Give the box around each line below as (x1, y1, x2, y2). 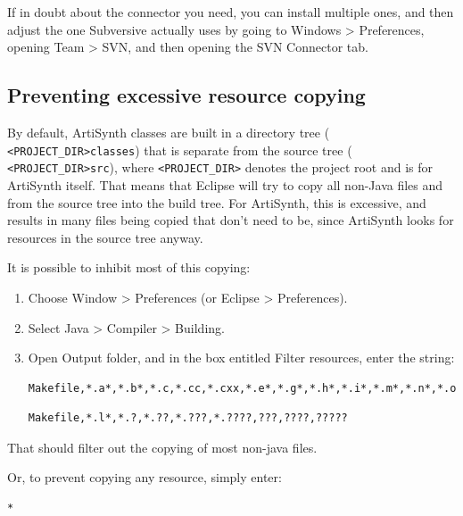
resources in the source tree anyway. (7, 228, 203, 246)
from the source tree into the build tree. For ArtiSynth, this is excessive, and (7, 193, 426, 212)
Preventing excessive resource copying (7, 81, 366, 109)
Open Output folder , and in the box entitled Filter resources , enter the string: (28, 348, 455, 367)
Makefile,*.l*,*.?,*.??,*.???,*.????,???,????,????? (28, 412, 348, 425)
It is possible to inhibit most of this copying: (7, 258, 251, 277)
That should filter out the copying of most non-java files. (7, 437, 318, 456)
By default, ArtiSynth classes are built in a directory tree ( (7, 122, 330, 141)
